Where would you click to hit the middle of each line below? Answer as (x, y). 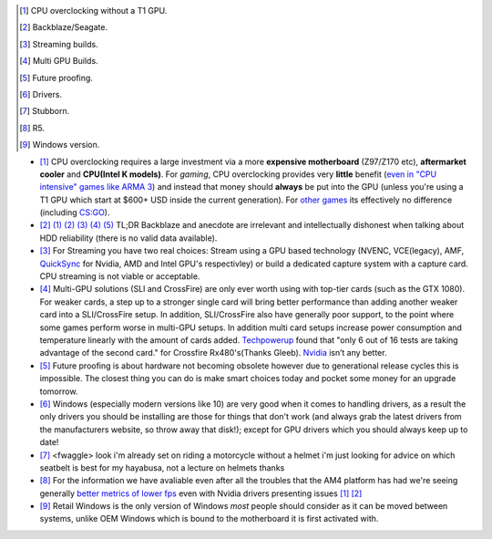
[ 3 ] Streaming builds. (59, 44)
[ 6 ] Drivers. (41, 94)
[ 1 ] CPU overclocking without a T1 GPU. (93, 10)
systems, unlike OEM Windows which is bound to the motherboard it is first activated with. (209, 519)
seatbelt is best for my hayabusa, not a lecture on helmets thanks (162, 467)
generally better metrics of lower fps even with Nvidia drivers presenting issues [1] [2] (201, 493)
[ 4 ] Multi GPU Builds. (59, 61)
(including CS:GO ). (75, 212)
